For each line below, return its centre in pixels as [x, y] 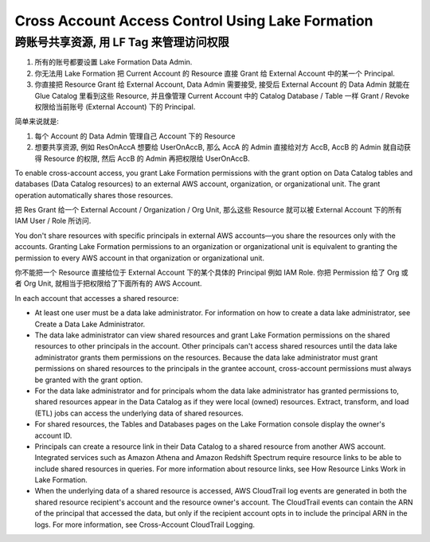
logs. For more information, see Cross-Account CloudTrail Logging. [145, 524]
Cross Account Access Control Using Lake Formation [194, 21]
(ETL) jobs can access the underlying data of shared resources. [139, 413]
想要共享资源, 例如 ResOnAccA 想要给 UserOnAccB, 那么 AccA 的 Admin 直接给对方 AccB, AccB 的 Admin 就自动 [219, 147]
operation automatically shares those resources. [94, 195]
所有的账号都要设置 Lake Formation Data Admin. [113, 62]
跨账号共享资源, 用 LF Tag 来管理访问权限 [122, 42]
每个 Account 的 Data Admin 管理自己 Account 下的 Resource [135, 136]
